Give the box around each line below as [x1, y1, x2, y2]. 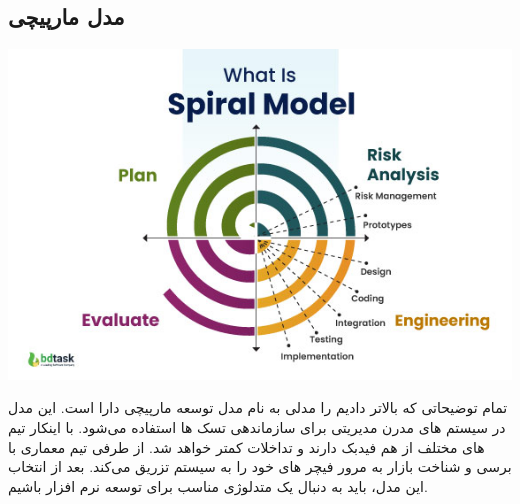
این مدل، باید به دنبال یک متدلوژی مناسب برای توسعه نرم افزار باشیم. [8, 475, 428, 496]
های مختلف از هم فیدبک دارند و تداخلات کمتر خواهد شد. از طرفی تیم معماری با [8, 436, 485, 457]
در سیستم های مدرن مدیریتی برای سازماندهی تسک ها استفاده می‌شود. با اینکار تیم [8, 417, 506, 438]
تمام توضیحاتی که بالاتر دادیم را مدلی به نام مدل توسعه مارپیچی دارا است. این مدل [8, 397, 508, 418]
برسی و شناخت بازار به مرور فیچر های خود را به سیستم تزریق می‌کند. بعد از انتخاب [8, 456, 512, 477]
